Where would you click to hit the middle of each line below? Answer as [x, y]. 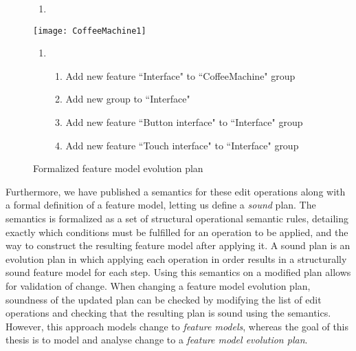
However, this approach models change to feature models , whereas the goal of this [177, 326]
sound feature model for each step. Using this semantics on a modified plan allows [178, 272]
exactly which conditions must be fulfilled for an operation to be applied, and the [177, 232]
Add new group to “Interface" [128, 99]
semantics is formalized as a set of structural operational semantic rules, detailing [177, 218]
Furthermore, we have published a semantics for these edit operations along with [176, 191]
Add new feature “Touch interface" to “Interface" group [182, 145]
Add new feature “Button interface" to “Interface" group [184, 122]
